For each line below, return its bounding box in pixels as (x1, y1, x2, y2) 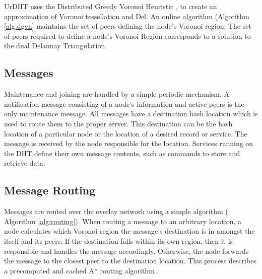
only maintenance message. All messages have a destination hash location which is (4, 108, 258, 119)
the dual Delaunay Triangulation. (4, 40, 107, 51)
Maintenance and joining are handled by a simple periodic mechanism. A (4, 89, 230, 99)
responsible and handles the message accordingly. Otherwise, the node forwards (4, 245, 249, 256)
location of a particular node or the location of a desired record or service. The (4, 128, 247, 138)
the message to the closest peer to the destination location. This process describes (4, 255, 256, 266)
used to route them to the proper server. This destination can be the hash (4, 118, 233, 128)
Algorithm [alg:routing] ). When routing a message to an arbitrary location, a (4, 216, 242, 226)
